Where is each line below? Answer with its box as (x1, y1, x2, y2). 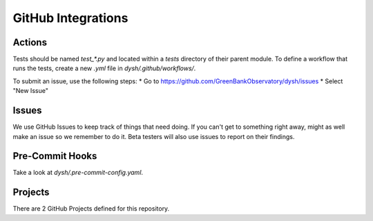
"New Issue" (12, 87, 48, 95)
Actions (12, 36, 48, 48)
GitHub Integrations (12, 10, 128, 25)
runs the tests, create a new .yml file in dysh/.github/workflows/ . (12, 64, 196, 72)
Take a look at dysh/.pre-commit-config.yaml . (12, 169, 144, 177)
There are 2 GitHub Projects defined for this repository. (12, 204, 170, 213)
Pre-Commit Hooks (12, 150, 97, 162)
